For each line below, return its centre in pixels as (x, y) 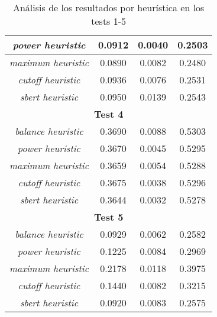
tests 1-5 (109, 21)
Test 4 (108, 114)
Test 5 (108, 217)
